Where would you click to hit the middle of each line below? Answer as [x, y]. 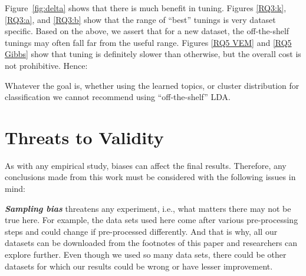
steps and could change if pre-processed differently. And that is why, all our [141, 231]
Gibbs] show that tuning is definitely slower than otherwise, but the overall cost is [153, 54]
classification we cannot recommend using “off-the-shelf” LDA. [118, 97]
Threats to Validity [84, 137]
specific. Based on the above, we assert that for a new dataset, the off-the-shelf [147, 31]
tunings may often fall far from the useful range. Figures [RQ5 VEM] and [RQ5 [148, 42]
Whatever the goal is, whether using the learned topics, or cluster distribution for [152, 85]
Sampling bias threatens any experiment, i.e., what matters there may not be [148, 208]
